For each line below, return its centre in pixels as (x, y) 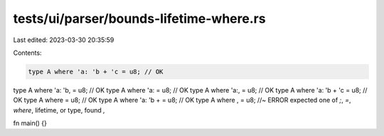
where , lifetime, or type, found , (59, 110)
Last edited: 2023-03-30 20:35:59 (64, 40)
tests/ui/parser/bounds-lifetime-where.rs (139, 19)
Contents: (27, 53)
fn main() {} (30, 123)
